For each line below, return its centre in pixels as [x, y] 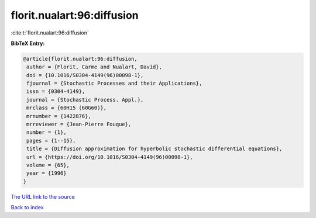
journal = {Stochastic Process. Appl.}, [85, 100]
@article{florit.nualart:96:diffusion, [80, 59]
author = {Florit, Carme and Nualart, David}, [94, 67]
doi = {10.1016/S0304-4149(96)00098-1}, [85, 75]
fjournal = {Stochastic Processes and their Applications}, [114, 84]
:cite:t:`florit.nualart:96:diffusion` [50, 33]
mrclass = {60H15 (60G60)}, [67, 108]
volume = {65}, [48, 165]
